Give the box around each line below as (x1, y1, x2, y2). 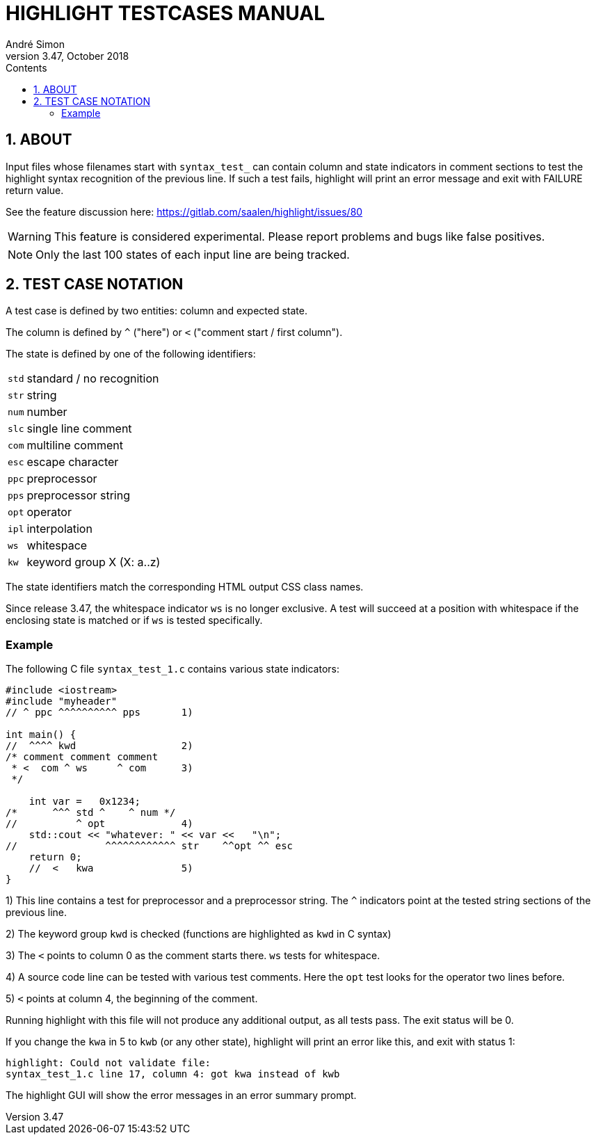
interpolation (26, 522, 92, 536)
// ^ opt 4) (6, 818, 193, 830)
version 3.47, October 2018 (6, 49, 129, 62)
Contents (6, 61, 47, 74)
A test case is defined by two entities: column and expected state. (6, 305, 307, 317)
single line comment (26, 422, 132, 436)
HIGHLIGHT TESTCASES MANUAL (6, 1, 325, 25)
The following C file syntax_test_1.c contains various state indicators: (6, 663, 339, 675)
